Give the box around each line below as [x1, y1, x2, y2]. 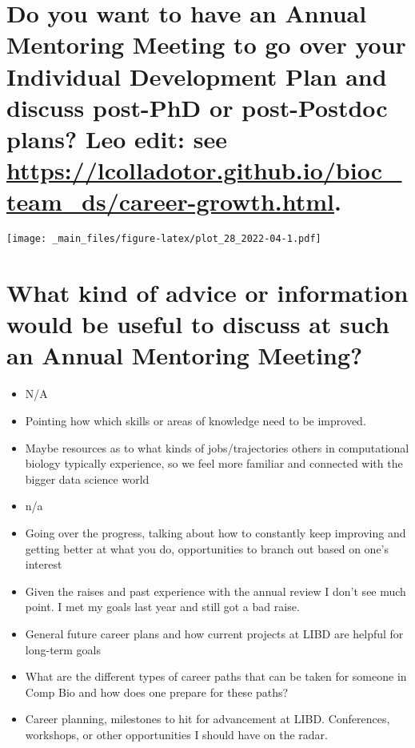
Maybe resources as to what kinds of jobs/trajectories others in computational [25, 439, 409, 456]
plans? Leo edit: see [6, 122, 227, 155]
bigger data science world [25, 470, 150, 487]
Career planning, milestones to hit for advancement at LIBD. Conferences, [25, 710, 390, 727]
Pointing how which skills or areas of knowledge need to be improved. [25, 412, 366, 428]
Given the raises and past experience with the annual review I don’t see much [25, 582, 406, 599]
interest [25, 556, 62, 573]
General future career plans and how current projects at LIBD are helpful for [25, 625, 404, 641]
